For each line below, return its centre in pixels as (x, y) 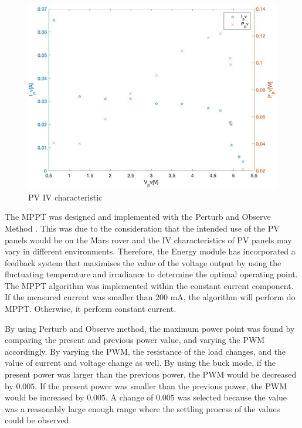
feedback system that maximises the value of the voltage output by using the (143, 262)
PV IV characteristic (65, 197)
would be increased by (45, 397)
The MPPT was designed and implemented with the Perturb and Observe (138, 217)
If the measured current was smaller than (79, 297)
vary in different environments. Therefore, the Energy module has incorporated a (150, 251)
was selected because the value (232, 397)
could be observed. (38, 420)
